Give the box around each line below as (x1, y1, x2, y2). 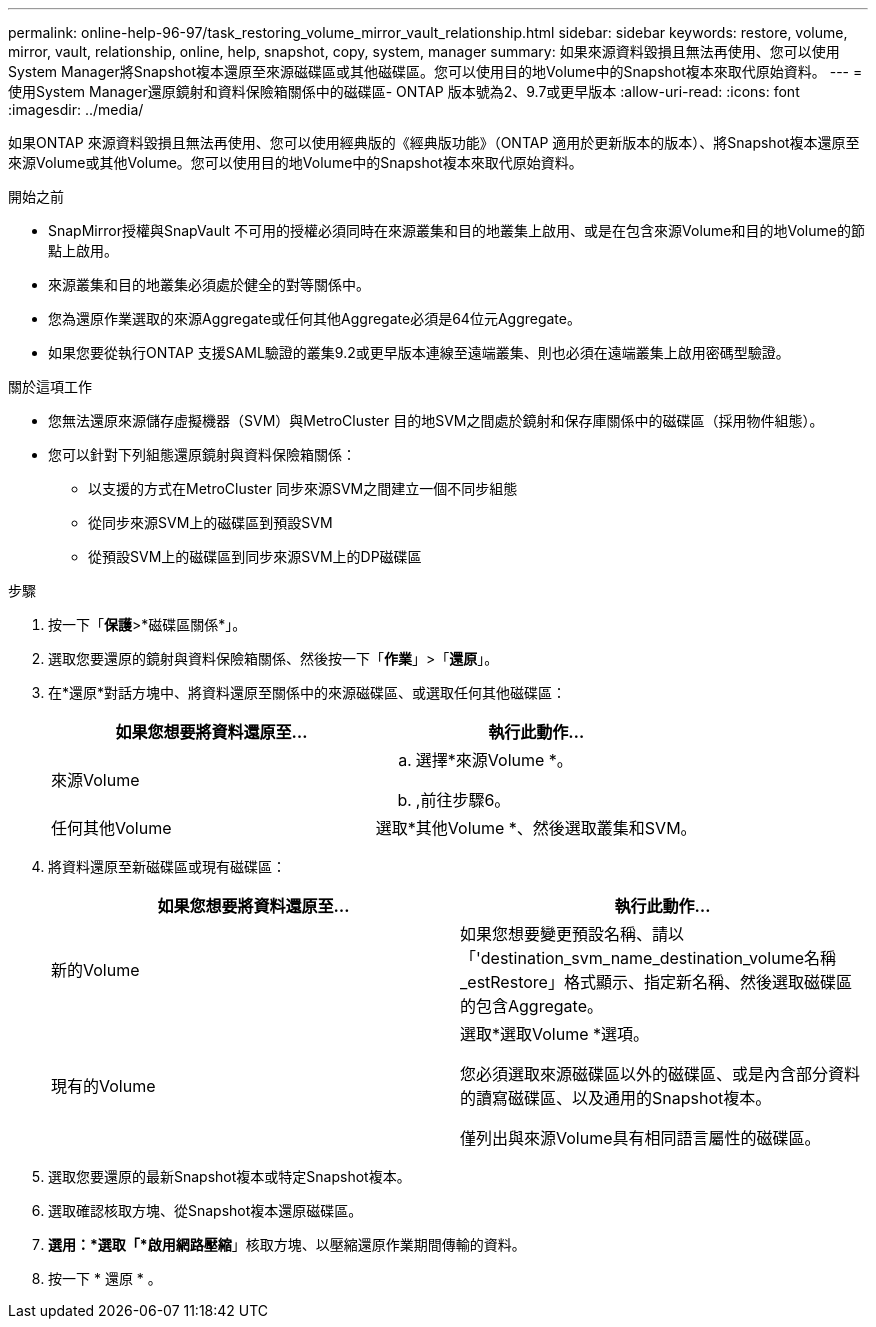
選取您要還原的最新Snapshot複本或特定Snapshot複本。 (48, 1168, 411, 1185)
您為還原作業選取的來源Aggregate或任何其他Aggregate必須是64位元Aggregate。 (48, 310, 581, 327)
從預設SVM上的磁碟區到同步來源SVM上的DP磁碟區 (88, 548, 422, 565)
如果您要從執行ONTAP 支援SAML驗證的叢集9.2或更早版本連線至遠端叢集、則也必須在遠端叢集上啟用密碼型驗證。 (48, 344, 790, 361)
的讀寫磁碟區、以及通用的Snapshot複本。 (460, 1088, 772, 1108)
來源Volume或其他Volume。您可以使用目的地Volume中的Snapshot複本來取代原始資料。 (8, 154, 583, 171)
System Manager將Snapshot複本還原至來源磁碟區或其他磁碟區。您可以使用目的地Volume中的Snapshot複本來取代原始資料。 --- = (8, 63, 863, 80)
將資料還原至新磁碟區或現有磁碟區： (48, 858, 286, 875)
